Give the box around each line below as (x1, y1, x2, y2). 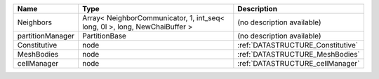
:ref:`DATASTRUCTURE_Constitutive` (237, 41, 358, 50)
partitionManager (17, 31, 75, 41)
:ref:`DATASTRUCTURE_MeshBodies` (237, 50, 361, 59)
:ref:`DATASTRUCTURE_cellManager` (237, 59, 360, 68)
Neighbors (17, 17, 53, 27)
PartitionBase (81, 31, 126, 41)
